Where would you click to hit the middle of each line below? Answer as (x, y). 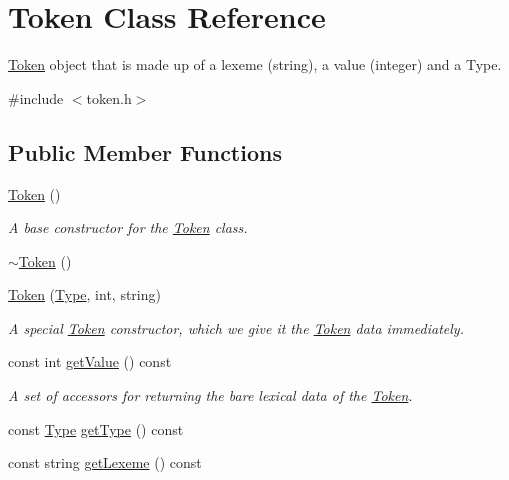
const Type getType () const (96, 428)
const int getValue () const (90, 361)
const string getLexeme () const (105, 462)
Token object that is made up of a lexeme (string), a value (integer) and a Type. (255, 64)
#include (36, 97)
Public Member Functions (145, 151)
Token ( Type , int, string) (84, 294)
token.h (109, 97)
